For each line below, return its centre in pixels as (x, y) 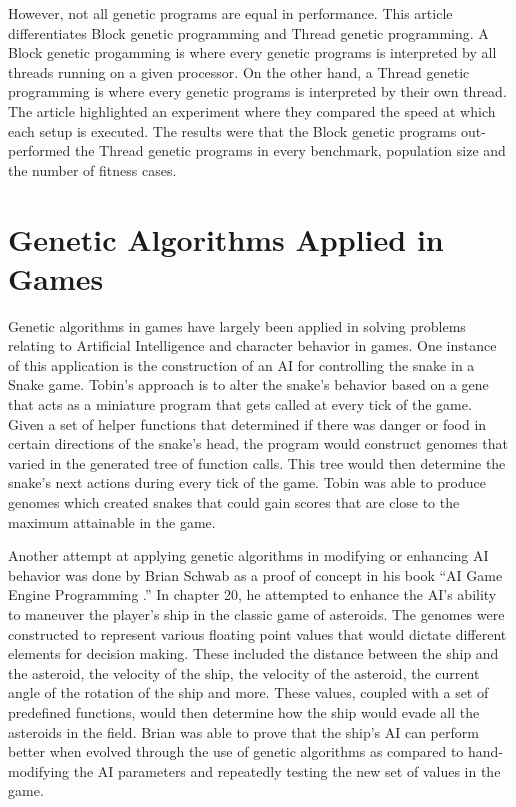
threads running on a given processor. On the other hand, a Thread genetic (239, 71)
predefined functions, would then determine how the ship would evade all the (244, 711)
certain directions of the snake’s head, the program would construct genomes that (258, 443)
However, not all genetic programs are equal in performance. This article (230, 13)
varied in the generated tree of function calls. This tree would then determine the (257, 462)
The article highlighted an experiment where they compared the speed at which (252, 110)
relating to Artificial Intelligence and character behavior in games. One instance (252, 345)
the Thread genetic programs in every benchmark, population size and (290, 150)
